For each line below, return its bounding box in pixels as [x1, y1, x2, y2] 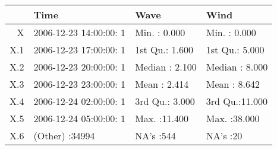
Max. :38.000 [206, 111, 260, 125]
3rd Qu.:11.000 [206, 94, 267, 108]
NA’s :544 [135, 129, 176, 142]
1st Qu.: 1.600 [135, 43, 193, 56]
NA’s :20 [206, 129, 243, 142]
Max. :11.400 [135, 111, 188, 125]
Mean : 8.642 [206, 77, 260, 91]
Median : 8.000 [206, 60, 268, 74]
